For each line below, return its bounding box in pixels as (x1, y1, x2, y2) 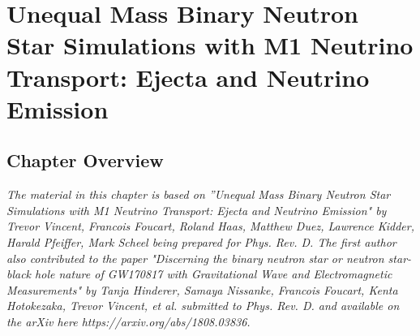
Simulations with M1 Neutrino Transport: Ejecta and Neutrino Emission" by (6, 201, 387, 218)
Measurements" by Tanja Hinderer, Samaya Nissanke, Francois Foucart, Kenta (6, 281, 398, 298)
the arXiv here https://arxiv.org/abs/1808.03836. (6, 312, 251, 330)
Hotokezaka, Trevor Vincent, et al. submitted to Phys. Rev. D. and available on (6, 297, 400, 314)
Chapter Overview (6, 148, 164, 173)
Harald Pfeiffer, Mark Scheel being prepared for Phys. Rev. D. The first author (6, 233, 396, 250)
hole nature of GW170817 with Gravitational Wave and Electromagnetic (35, 265, 392, 282)
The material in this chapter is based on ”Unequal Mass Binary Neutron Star (6, 186, 391, 203)
